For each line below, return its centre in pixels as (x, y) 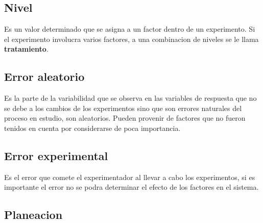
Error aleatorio (44, 76)
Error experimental (56, 155)
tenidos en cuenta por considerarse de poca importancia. (92, 128)
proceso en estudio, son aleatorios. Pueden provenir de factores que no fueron (125, 118)
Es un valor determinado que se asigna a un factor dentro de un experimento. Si (130, 29)
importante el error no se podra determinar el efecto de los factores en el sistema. (131, 187)
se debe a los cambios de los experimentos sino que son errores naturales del (123, 108)
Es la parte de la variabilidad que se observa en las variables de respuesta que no (130, 98)
